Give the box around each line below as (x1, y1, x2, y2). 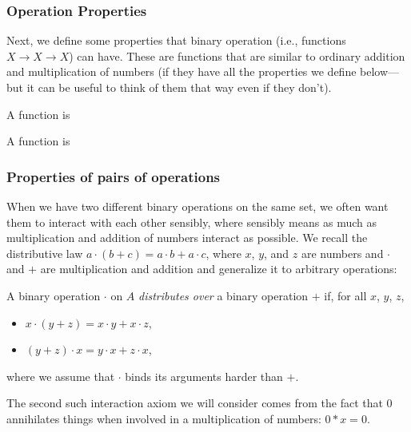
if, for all (324, 287, 367, 303)
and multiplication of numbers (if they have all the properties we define (6, 63, 357, 80)
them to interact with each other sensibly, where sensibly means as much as (6, 213, 377, 230)
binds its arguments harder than (125, 367, 283, 384)
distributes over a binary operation (138, 287, 309, 303)
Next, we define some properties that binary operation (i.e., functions (6, 32, 346, 49)
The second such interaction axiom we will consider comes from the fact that (6, 394, 383, 411)
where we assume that (6, 367, 115, 384)
